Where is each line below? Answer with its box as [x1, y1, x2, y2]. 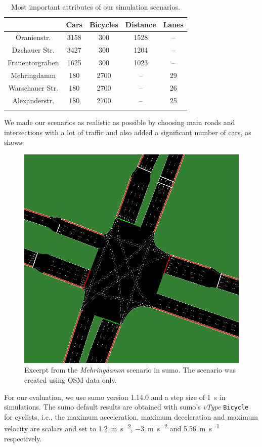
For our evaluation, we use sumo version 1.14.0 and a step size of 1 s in [4, 391, 226, 402]
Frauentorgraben [8, 57, 59, 68]
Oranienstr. [16, 32, 51, 43]
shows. [4, 137, 24, 147]
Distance [125, 19, 156, 29]
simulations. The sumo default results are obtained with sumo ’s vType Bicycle [4, 401, 249, 412]
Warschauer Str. [8, 82, 59, 93]
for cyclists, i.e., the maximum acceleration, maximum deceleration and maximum [4, 411, 258, 422]
